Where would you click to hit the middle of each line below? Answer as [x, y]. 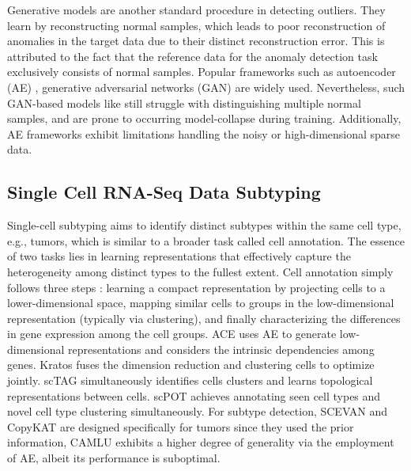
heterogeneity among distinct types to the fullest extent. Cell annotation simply [200, 271]
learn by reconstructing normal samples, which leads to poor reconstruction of [196, 25]
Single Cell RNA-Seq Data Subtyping [164, 192]
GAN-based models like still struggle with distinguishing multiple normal [184, 103]
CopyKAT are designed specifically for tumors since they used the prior [181, 426]
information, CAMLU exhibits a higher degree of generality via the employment [201, 442]
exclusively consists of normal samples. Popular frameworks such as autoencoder [202, 72]
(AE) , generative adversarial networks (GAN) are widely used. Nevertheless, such [206, 87]
